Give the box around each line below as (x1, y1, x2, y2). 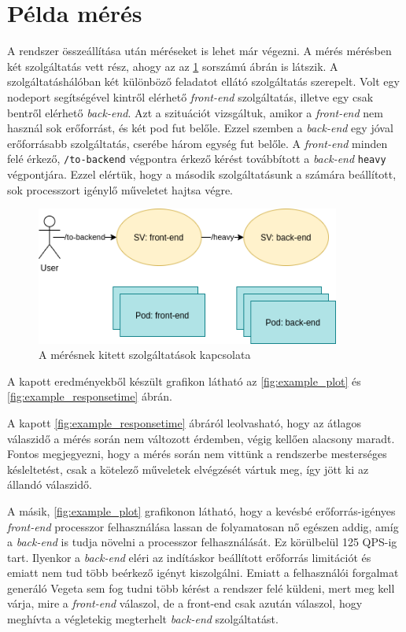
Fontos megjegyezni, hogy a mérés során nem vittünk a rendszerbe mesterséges (7, 445, 387, 462)
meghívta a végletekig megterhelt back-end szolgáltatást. (7, 611, 279, 627)
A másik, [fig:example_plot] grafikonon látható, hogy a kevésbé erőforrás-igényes (7, 502, 396, 519)
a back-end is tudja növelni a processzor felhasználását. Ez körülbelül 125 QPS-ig (7, 534, 397, 550)
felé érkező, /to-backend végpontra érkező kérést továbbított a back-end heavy (7, 150, 386, 167)
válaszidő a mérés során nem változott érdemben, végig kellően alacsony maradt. (7, 430, 395, 446)
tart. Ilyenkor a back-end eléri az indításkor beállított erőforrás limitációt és (7, 549, 371, 565)
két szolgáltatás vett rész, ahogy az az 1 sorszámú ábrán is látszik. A (7, 57, 338, 74)
